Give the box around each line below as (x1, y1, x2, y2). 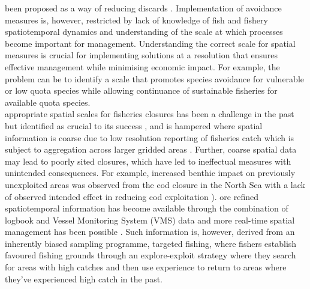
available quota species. (5, 96, 91, 108)
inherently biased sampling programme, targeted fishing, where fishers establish (5, 237, 297, 249)
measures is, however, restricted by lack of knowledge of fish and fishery (5, 13, 268, 26)
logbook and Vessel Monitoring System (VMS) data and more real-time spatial (5, 213, 295, 226)
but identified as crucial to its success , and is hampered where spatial (5, 119, 263, 132)
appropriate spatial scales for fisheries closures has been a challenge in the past (5, 108, 294, 120)
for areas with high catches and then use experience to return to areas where (5, 261, 287, 273)
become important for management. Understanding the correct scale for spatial (5, 37, 296, 49)
